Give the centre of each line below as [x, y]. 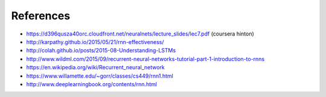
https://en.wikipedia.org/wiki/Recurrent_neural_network [96, 67]
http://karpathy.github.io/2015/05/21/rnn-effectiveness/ [95, 42]
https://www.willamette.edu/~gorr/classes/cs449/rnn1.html [100, 76]
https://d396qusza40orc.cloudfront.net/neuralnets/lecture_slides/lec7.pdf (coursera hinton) [140, 34]
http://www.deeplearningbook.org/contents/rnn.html [91, 84]
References [41, 16]
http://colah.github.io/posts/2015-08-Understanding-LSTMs [101, 51]
